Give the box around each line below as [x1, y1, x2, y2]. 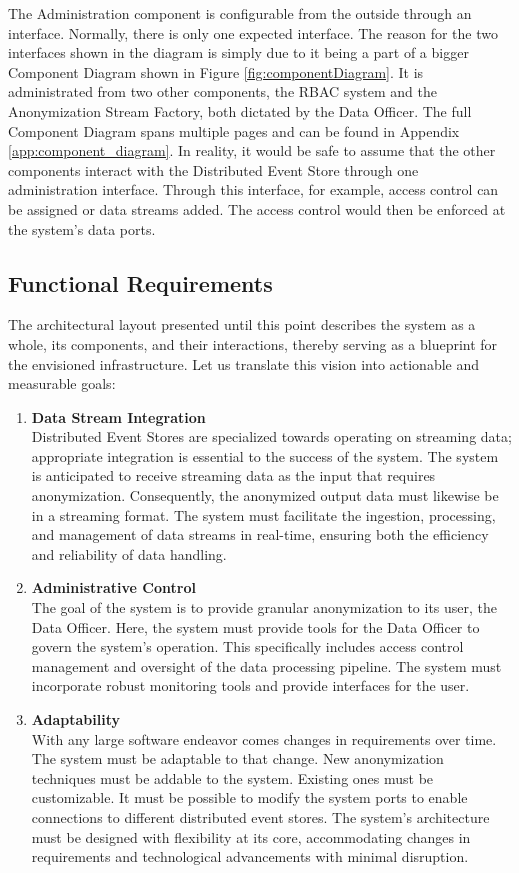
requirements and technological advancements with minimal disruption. [31, 846, 469, 867]
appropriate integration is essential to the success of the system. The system [31, 445, 499, 466]
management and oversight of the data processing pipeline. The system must [31, 655, 502, 676]
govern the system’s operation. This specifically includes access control [31, 636, 464, 657]
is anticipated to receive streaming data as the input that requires [31, 465, 436, 486]
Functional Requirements [8, 267, 273, 298]
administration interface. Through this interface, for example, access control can [8, 179, 499, 200]
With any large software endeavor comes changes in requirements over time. [31, 728, 497, 749]
